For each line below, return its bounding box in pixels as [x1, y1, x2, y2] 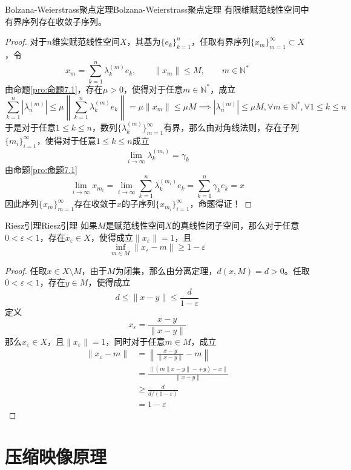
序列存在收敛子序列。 [21, 15, 107, 27]
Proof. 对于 [5, 35, 47, 48]
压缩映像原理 [5, 443, 107, 468]
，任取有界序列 [191, 35, 251, 48]
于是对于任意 [5, 121, 56, 134]
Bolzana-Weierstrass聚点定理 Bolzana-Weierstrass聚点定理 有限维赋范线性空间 [5, 3, 301, 15]
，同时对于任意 [105, 335, 165, 347]
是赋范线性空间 [105, 219, 165, 232]
